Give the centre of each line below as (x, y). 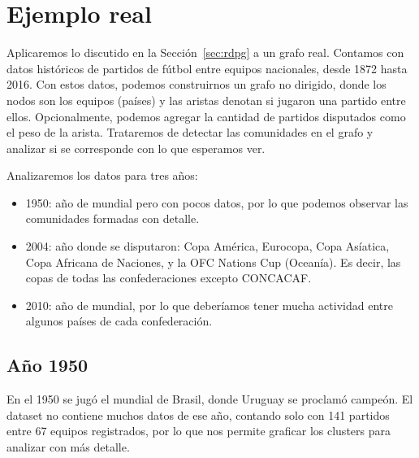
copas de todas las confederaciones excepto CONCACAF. (168, 278)
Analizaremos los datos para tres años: (102, 175)
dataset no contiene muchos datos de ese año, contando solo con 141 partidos (198, 414)
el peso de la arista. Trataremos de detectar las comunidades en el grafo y (190, 132)
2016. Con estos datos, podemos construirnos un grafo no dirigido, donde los (197, 84)
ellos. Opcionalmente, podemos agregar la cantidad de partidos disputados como (206, 116)
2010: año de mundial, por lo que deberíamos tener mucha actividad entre (209, 305)
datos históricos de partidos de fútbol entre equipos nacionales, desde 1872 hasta (207, 68)
